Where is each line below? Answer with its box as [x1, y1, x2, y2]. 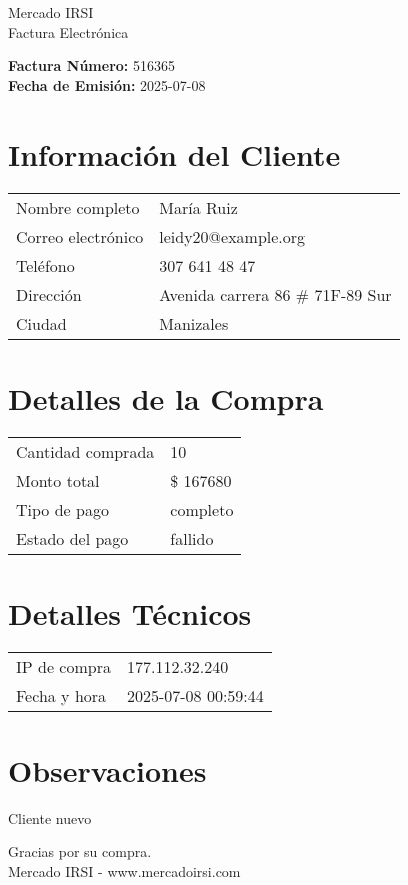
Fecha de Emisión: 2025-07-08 [8, 74, 206, 95]
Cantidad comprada [16, 439, 155, 463]
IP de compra [16, 654, 111, 678]
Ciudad [16, 311, 67, 335]
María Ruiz [159, 195, 238, 219]
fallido [170, 526, 214, 550]
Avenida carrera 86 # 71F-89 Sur [159, 282, 392, 306]
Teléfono [16, 253, 75, 277]
